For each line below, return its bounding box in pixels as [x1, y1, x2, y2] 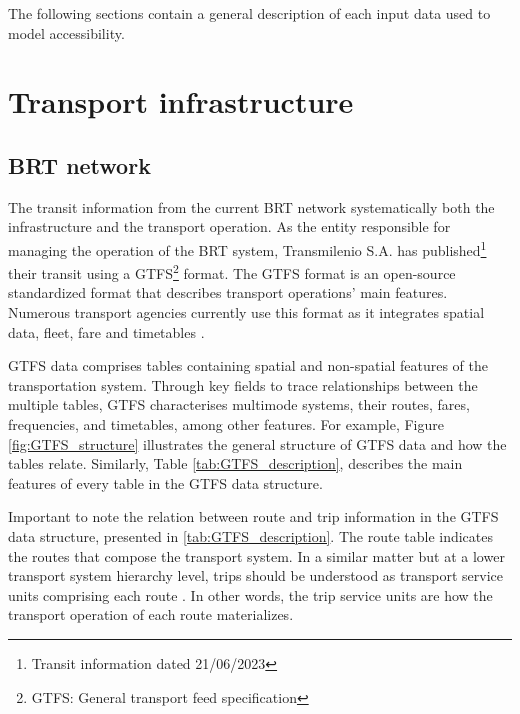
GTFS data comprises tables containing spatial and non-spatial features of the [8, 355, 488, 376]
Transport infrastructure [8, 81, 354, 122]
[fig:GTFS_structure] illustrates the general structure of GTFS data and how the [8, 433, 507, 454]
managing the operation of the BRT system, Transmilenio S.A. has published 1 [8, 236, 487, 260]
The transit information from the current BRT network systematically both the [8, 196, 495, 217]
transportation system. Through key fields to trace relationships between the [8, 374, 478, 395]
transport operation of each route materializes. [8, 604, 294, 625]
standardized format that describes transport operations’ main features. [8, 282, 448, 303]
